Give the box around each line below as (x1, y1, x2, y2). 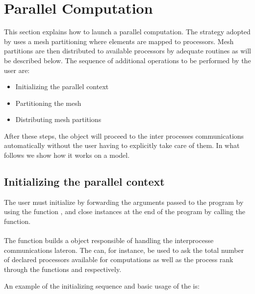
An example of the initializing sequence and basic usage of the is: (4, 280, 200, 291)
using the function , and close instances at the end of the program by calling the (4, 206, 245, 217)
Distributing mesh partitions (15, 114, 102, 124)
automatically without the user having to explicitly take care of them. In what (4, 140, 240, 150)
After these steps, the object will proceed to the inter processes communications (4, 130, 244, 141)
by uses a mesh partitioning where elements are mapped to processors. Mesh (4, 36, 234, 46)
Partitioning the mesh (15, 98, 81, 108)
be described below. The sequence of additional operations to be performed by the (4, 55, 251, 65)
